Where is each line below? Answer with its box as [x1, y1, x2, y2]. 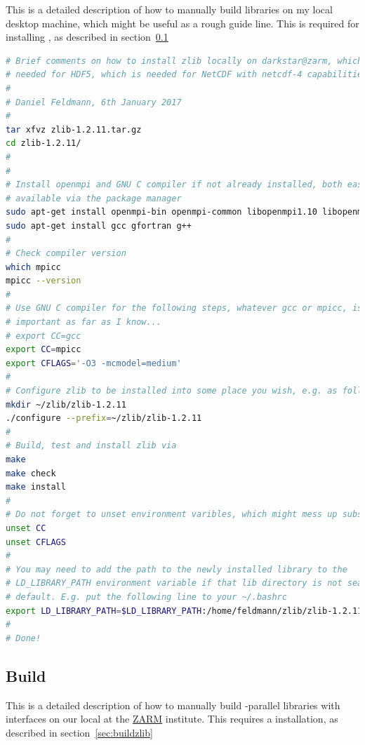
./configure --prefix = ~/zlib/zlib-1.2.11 [6, 413, 202, 424]
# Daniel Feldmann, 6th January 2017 [6, 97, 182, 107]
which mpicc [6, 262, 61, 272]
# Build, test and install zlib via [6, 441, 177, 451]
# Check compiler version [6, 248, 126, 259]
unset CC [6, 523, 46, 533]
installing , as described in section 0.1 [6, 29, 168, 44]
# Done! [6, 633, 41, 643]
